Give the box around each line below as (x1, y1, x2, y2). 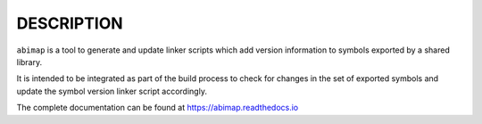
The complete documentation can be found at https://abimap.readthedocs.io (16, 103, 299, 113)
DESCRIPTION (16, 13, 124, 33)
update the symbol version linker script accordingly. (16, 86, 207, 96)
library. (16, 56, 43, 67)
